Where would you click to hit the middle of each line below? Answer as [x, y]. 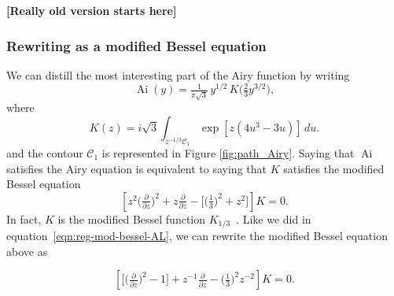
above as [27, 251]
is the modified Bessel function [132, 218]
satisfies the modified [334, 168]
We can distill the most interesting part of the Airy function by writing [178, 74]
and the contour [45, 152]
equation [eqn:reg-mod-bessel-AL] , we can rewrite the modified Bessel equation [197, 236]
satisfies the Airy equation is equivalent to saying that [136, 168]
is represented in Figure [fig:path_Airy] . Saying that [228, 152]
